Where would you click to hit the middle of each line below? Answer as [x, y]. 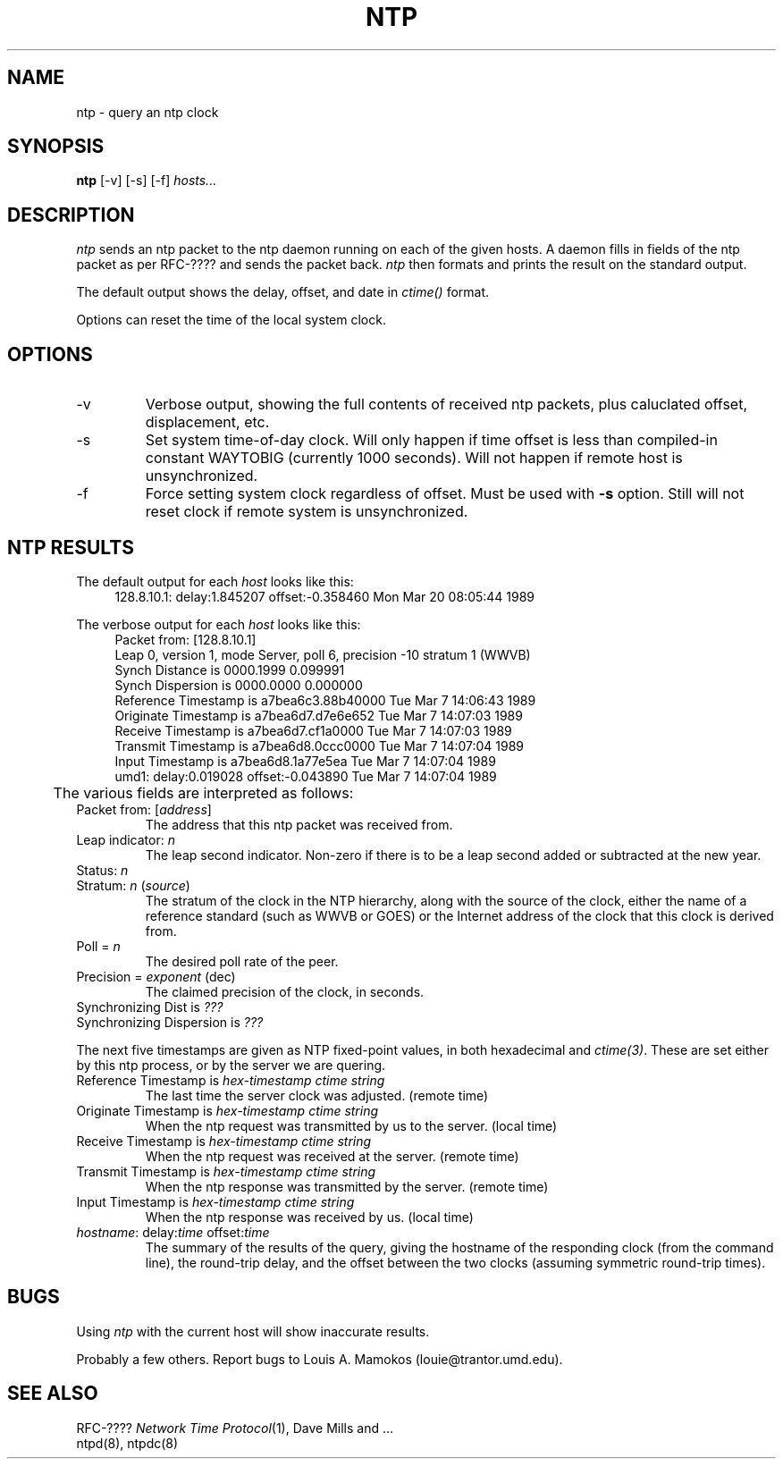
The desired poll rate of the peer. [242, 961]
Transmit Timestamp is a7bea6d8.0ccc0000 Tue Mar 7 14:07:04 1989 [320, 746]
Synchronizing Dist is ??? [150, 1007]
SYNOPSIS [56, 147]
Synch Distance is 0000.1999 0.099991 [230, 670]
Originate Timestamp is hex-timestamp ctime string [227, 1110]
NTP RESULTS [71, 547]
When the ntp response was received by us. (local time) [309, 1217]
